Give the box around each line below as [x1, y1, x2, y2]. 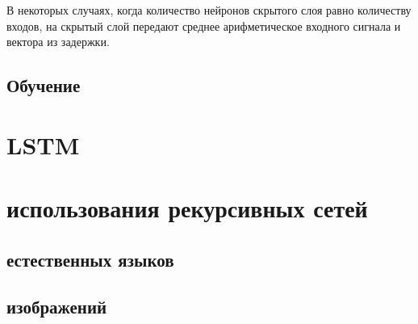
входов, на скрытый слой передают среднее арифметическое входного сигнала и [6, 17, 401, 34]
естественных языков [6, 246, 174, 271]
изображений [6, 294, 107, 319]
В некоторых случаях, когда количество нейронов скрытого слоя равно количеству [6, 2, 412, 18]
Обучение [6, 73, 81, 98]
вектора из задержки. [6, 33, 110, 50]
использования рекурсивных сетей [6, 191, 368, 225]
